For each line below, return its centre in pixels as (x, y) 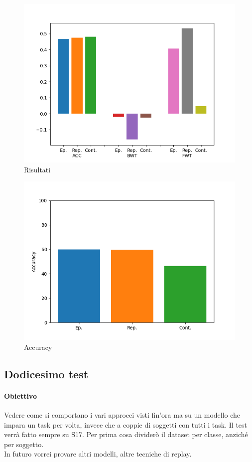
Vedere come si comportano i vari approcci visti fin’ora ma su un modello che (122, 414)
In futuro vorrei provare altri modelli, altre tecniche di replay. (98, 454)
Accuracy (38, 347)
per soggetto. (24, 444)
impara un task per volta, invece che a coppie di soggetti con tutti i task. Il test (126, 424)
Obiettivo (20, 395)
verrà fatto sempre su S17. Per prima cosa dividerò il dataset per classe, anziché (126, 434)
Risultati (37, 169)
